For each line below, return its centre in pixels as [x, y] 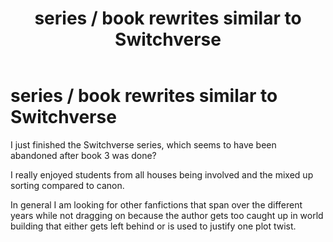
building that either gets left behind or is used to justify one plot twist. [153, 226]
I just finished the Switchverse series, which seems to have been [143, 144]
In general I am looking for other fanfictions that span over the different [156, 204]
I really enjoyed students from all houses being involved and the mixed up [162, 174]
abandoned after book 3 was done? [83, 155]
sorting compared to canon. [67, 185]
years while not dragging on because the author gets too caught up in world [167, 215]
